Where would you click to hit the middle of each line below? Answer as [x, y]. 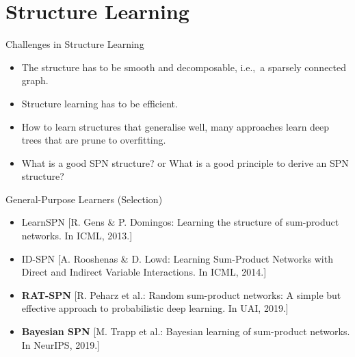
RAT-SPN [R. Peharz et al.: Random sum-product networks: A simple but [181, 294]
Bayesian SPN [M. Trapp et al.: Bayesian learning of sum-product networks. [186, 331]
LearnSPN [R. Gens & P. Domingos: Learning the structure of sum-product [180, 222]
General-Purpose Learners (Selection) [84, 199]
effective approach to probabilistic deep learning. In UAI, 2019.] [155, 308]
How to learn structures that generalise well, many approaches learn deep [175, 126]
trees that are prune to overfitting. [94, 140]
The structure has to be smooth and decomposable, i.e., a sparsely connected [184, 67]
